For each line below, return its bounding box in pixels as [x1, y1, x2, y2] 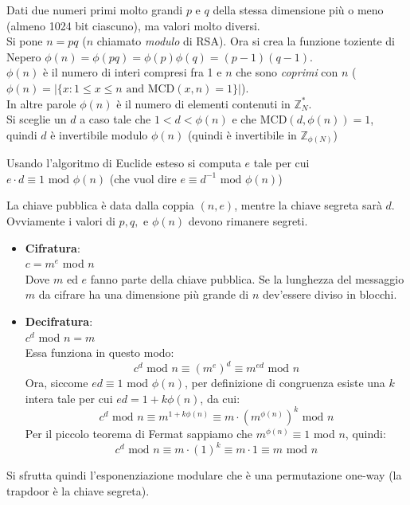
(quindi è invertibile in [187, 126, 297, 143]
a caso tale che [80, 111, 151, 127]
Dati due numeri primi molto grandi [6, 2, 183, 18]
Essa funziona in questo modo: [25, 344, 174, 361]
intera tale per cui [25, 390, 113, 406]
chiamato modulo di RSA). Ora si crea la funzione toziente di [96, 33, 395, 49]
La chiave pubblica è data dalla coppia [6, 197, 194, 213]
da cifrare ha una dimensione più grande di [38, 286, 249, 303]
